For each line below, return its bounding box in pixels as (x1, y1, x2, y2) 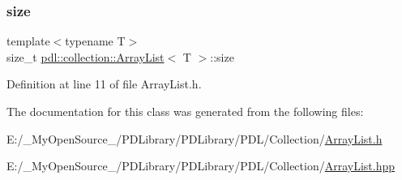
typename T (65, 32, 126, 49)
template (6, 32, 50, 49)
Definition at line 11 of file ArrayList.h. (6, 75, 202, 92)
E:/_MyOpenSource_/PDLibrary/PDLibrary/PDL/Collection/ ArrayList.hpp (6, 157, 396, 174)
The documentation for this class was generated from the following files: (6, 103, 364, 119)
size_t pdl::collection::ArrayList (6, 48, 165, 65)
